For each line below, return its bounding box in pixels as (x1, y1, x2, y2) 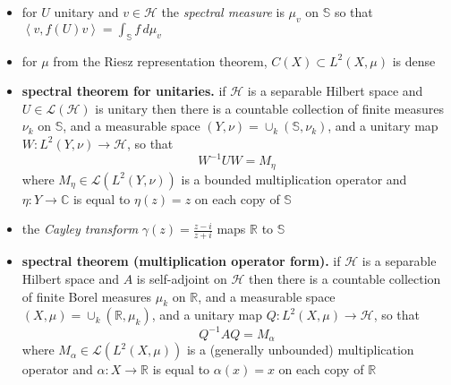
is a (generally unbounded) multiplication (186, 340, 414, 359)
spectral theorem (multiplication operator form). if (21, 252, 341, 270)
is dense (392, 51, 436, 70)
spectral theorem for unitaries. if (21, 81, 226, 100)
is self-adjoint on (136, 269, 227, 288)
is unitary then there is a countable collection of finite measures (95, 98, 444, 117)
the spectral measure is (161, 3, 285, 21)
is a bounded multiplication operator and (181, 169, 407, 188)
